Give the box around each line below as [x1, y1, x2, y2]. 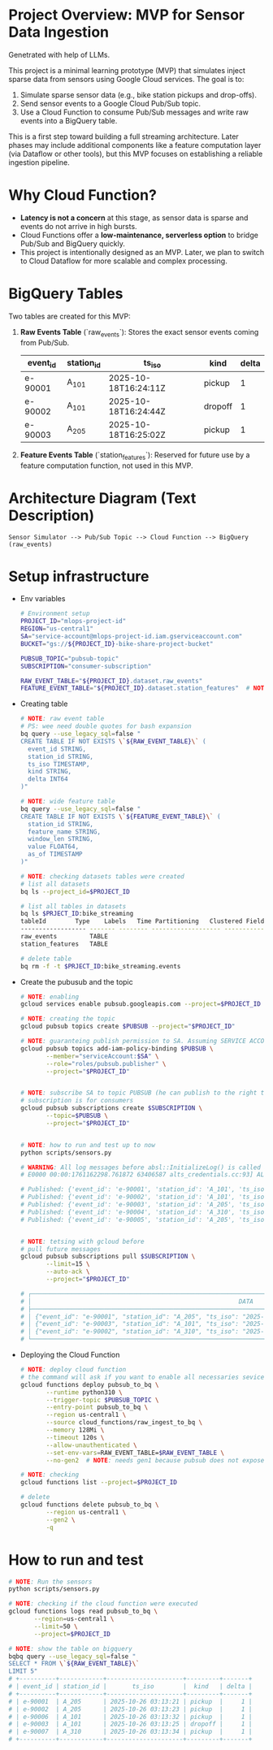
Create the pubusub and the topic [19, 977, 134, 986]
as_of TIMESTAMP [28, 851, 83, 859]
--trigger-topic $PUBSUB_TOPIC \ [45, 1396, 159, 1404]
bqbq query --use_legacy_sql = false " [8, 1652, 136, 1661]
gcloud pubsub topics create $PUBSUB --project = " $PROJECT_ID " [19, 1022, 236, 1031]
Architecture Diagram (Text [8, 489, 197, 507]
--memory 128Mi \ [45, 1426, 105, 1435]
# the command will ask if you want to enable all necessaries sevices [19, 1373, 268, 1381]
